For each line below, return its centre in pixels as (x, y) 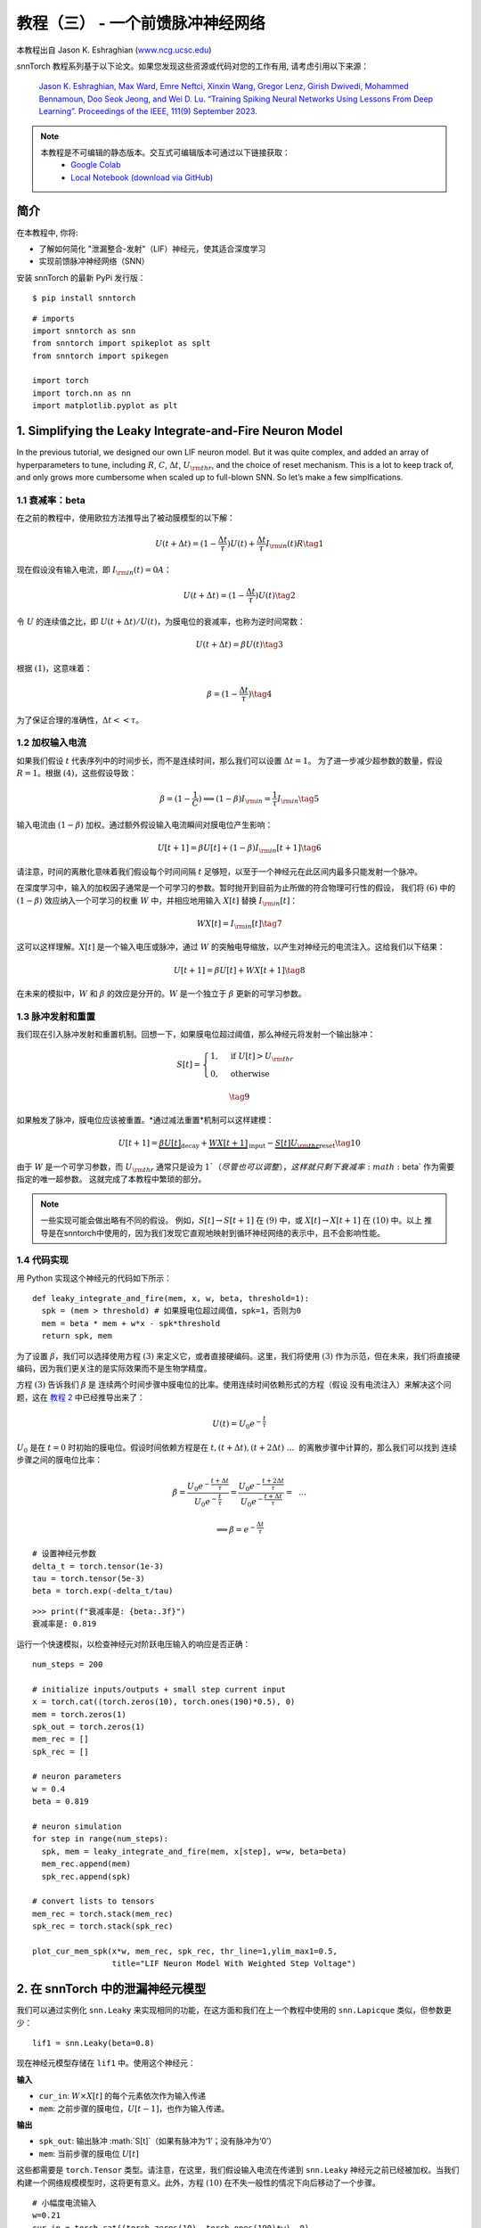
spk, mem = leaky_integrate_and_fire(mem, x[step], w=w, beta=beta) (194, 1851)
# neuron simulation (77, 1827)
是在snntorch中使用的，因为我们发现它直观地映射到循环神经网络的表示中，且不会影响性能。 (216, 1233)
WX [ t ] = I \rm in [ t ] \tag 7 (239, 924)
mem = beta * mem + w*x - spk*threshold (131, 1323)
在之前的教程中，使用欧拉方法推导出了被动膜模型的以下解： (126, 518)
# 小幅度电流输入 (65, 2203)
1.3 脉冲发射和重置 (56, 1016)
